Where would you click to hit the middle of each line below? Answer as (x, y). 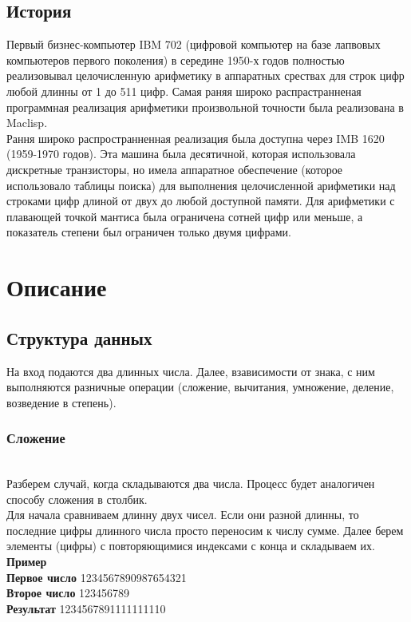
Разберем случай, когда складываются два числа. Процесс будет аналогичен (191, 483)
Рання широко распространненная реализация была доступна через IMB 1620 (196, 138)
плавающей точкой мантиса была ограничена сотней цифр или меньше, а (185, 216)
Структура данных (79, 337)
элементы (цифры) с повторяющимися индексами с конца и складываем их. (191, 546)
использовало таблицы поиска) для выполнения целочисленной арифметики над (201, 185)
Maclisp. (27, 123)
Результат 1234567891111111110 (86, 608)
